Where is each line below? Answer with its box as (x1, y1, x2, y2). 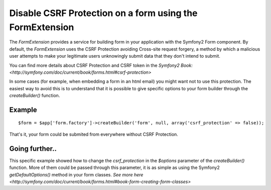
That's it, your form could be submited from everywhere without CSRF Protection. (9, 131, 178, 137)
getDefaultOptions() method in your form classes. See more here (9, 171, 144, 177)
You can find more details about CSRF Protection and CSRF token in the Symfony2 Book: (9, 62, 193, 68)
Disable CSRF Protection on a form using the (9, 8, 198, 19)
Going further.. (9, 144, 57, 153)
